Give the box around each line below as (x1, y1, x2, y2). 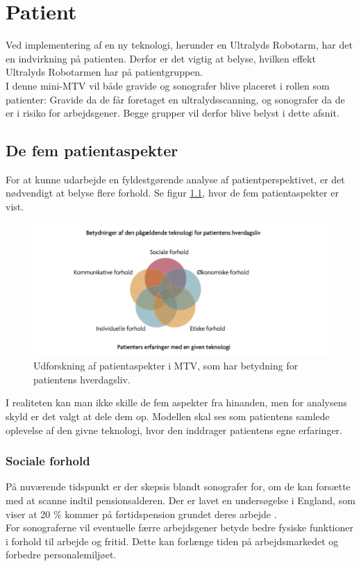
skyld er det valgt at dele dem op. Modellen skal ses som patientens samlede (6, 408, 330, 423)
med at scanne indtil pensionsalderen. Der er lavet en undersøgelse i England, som (6, 492, 355, 507)
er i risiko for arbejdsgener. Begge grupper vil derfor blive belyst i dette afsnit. (6, 106, 339, 120)
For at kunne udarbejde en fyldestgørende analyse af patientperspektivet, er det (6, 172, 345, 186)
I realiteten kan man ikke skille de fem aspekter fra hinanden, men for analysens (6, 395, 348, 410)
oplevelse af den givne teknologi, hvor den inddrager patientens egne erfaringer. (6, 422, 342, 437)
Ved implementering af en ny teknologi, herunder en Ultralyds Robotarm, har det (6, 38, 353, 52)
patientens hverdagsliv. (33, 372, 131, 386)
